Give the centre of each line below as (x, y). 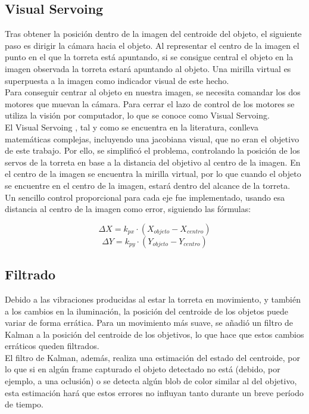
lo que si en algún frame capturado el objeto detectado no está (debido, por (143, 369)
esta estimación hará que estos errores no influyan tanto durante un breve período (154, 392)
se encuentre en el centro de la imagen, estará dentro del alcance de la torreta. (148, 185)
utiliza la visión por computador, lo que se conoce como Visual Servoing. (137, 115)
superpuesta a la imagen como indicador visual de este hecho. (117, 80)
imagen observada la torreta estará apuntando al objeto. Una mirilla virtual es (148, 68)
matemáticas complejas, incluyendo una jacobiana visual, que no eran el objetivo (152, 138)
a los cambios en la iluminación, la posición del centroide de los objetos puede (147, 311)
